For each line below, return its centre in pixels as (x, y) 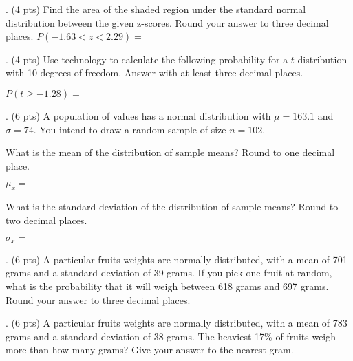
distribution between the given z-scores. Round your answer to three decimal (167, 22)
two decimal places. (46, 220)
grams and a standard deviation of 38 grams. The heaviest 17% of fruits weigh (171, 336)
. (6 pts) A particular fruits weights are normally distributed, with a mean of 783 (176, 323)
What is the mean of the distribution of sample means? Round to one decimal (170, 152)
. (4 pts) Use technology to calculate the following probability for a (147, 59)
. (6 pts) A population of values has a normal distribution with (138, 115)
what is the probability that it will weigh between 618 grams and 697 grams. (167, 286)
